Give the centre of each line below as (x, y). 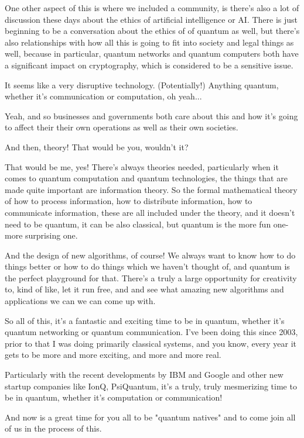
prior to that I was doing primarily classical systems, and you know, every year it (151, 343)
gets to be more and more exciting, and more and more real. (113, 355)
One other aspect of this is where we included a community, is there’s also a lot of (152, 8)
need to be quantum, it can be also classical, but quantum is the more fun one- (147, 224)
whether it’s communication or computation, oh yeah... (103, 96)
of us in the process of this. (53, 428)
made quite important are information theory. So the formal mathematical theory (151, 189)
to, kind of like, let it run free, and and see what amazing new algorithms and (144, 289)
